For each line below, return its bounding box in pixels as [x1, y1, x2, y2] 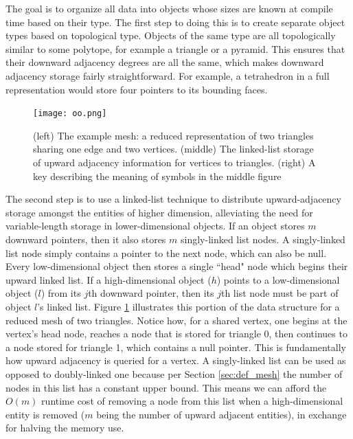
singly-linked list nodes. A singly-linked [180, 232, 345, 246]
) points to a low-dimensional [216, 272, 340, 286]
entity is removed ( [5, 407, 85, 421]
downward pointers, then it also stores [5, 232, 166, 246]
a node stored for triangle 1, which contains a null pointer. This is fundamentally [5, 339, 346, 354]
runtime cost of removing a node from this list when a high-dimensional [41, 394, 343, 408]
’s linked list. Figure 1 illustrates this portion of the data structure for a [37, 299, 340, 313]
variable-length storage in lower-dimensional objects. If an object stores [5, 218, 305, 233]
